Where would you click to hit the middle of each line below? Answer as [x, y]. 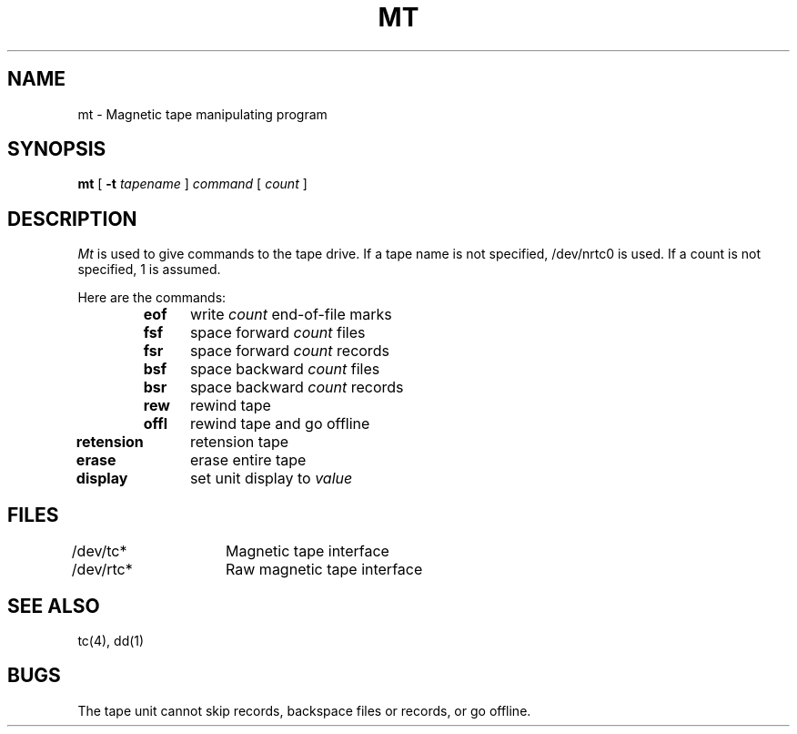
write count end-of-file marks [291, 315]
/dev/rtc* [102, 570]
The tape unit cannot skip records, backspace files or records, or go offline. [304, 710]
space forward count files [277, 333]
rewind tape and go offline [280, 424]
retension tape [239, 442]
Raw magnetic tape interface [324, 570]
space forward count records [289, 351]
